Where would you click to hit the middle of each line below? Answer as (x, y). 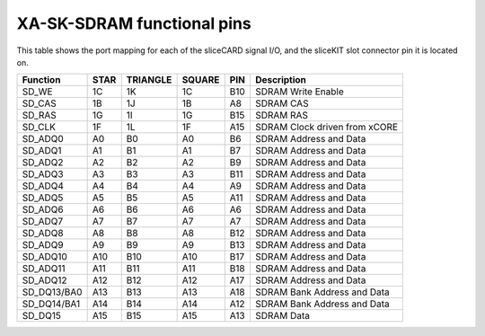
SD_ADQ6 (43, 209)
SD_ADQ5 (43, 198)
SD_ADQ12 (44, 280)
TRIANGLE (149, 80)
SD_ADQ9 (43, 245)
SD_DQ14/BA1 (51, 304)
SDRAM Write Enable (300, 92)
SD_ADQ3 (43, 174)
